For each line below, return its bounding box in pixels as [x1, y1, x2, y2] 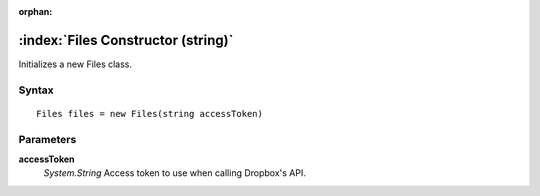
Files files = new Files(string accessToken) [36, 108, 264, 119]
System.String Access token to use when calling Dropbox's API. [43, 167, 307, 179]
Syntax [18, 83, 54, 97]
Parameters [18, 132, 77, 146]
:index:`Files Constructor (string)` [18, 31, 234, 49]
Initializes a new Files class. [18, 58, 133, 70]
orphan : [18, 6, 53, 17]
